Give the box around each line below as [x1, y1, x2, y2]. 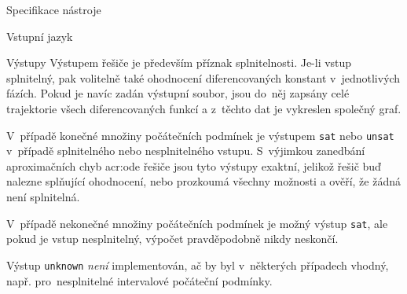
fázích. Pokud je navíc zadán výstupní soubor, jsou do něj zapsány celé [6, 85, 350, 101]
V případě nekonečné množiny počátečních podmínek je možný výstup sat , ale [6, 215, 388, 231]
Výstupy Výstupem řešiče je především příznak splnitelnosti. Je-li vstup [6, 54, 352, 71]
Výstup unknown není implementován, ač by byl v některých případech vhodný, [6, 256, 389, 273]
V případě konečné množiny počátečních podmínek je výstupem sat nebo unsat [6, 127, 394, 143]
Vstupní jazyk [6, 28, 73, 44]
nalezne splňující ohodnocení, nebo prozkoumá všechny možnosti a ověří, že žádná [6, 173, 401, 189]
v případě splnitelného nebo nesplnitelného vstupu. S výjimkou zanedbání [6, 142, 365, 159]
